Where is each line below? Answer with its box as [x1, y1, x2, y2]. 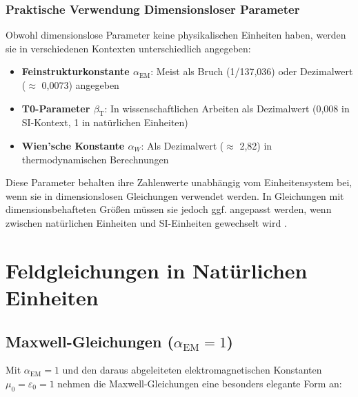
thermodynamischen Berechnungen [21, 152, 169, 166]
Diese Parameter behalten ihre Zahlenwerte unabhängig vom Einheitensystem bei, [6, 175, 352, 190]
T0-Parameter [21, 101, 90, 115]
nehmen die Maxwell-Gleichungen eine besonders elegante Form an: [57, 376, 342, 390]
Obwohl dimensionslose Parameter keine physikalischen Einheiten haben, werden [6, 28, 346, 42]
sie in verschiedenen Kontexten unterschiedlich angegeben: [6, 41, 251, 55]
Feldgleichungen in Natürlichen [6, 256, 308, 284]
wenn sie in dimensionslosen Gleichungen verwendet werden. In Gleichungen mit [6, 188, 344, 203]
